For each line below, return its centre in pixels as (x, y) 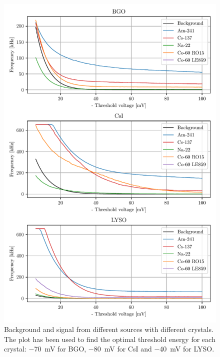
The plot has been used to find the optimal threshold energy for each (110, 339)
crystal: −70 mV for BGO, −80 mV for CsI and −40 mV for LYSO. (109, 349)
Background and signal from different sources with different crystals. (109, 329)
